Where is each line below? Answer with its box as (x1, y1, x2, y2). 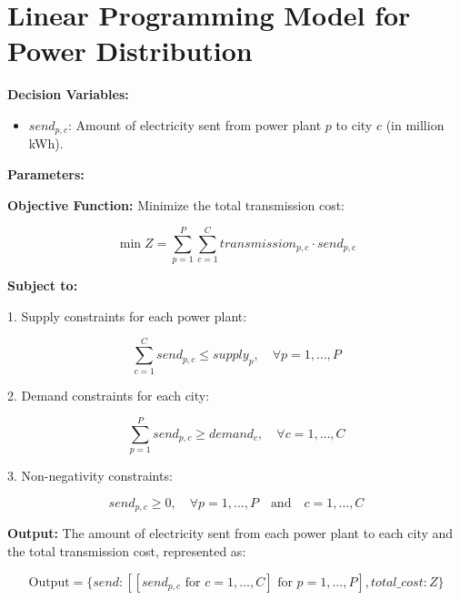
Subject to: (7, 276, 78, 295)
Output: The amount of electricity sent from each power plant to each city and (7, 524, 454, 543)
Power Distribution (7, 32, 253, 69)
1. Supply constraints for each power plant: (7, 306, 247, 325)
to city (335, 115, 373, 134)
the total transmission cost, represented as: (7, 541, 246, 560)
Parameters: (7, 164, 85, 183)
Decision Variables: (7, 85, 129, 104)
